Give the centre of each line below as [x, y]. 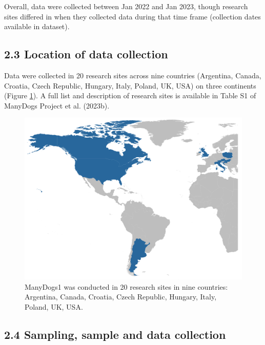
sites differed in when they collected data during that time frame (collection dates [132, 16]
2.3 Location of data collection [86, 54]
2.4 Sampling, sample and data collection [115, 335]
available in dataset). [37, 26]
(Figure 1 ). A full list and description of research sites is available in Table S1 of [130, 95]
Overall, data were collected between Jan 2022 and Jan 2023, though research [126, 6]
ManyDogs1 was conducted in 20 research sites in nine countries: [126, 286]
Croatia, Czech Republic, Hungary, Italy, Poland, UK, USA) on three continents [130, 85]
